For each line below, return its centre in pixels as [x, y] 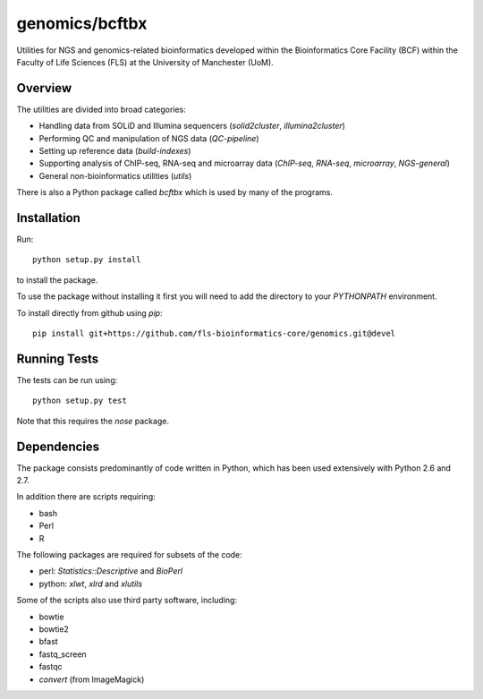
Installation [48, 218]
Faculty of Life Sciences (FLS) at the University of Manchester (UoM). [145, 62]
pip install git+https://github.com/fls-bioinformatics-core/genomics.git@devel [214, 334]
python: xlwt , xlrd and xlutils [91, 584]
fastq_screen [63, 654]
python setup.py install [87, 260]
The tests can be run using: [67, 379]
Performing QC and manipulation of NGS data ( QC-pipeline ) [149, 138]
